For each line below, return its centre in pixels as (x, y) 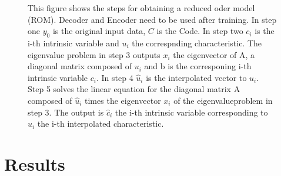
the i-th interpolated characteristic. (101, 123)
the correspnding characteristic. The (197, 43)
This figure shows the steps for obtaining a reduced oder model (141, 8)
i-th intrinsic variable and (73, 43)
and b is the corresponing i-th (198, 66)
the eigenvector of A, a (214, 54)
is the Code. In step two (200, 31)
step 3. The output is (66, 112)
